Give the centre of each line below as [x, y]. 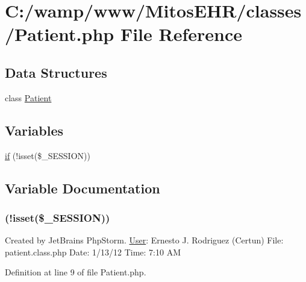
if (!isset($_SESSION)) [48, 155]
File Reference [181, 34]
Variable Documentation [83, 188]
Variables [34, 130]
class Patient [28, 97]
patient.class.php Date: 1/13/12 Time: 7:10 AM [93, 252]
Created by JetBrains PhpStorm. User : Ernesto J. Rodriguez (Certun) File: [144, 240]
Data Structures [56, 72]
